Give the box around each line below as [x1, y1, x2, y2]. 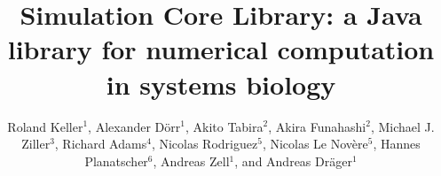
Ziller [21, 134, 51, 153]
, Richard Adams [54, 134, 147, 153]
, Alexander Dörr [88, 117, 181, 135]
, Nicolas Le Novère [262, 134, 368, 153]
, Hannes [373, 134, 421, 153]
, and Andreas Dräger [234, 151, 352, 170]
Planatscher [84, 151, 148, 170]
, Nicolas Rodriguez [151, 134, 258, 153]
